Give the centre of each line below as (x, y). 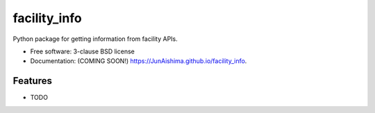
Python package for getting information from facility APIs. (95, 39)
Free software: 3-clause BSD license (82, 51)
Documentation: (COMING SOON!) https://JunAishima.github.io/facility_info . (139, 61)
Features (32, 81)
